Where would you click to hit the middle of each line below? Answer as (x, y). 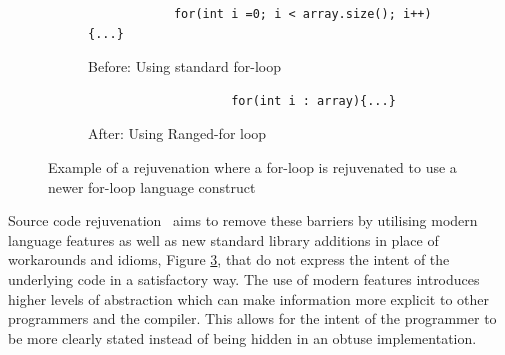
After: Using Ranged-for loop (177, 133)
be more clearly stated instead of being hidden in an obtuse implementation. (242, 337)
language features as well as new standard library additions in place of (223, 239)
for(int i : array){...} (313, 100)
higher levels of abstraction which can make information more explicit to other (249, 298)
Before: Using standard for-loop (184, 66)
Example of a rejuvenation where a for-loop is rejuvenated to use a (252, 166)
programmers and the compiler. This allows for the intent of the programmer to (252, 318)
